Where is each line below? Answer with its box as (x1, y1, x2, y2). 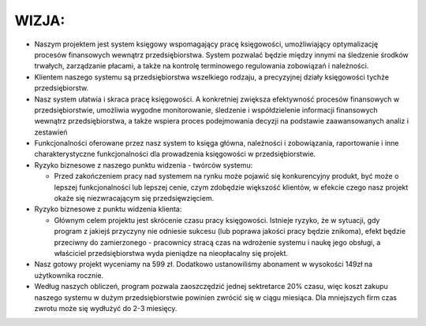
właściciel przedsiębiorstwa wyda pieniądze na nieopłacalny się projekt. (54, 248, 288, 257)
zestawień (34, 127, 68, 137)
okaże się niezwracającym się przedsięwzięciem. (54, 194, 215, 203)
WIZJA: (14, 12, 65, 29)
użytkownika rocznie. (34, 270, 104, 280)
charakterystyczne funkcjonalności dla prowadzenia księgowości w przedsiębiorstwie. (34, 150, 316, 159)
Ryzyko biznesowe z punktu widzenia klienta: (34, 205, 182, 214)
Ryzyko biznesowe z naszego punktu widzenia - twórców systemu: (34, 160, 253, 169)
